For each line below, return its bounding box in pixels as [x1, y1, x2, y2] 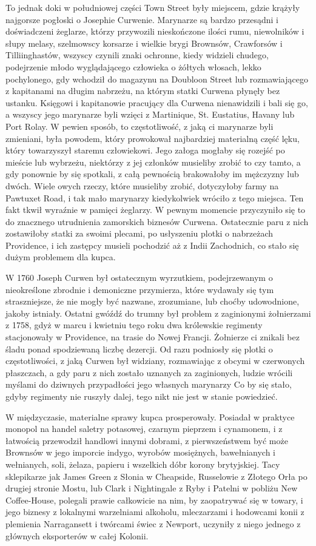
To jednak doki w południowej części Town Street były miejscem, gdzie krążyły [5, 1, 300, 13]
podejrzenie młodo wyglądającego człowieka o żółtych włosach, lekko [5, 60, 261, 73]
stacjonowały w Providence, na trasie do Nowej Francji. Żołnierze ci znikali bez [5, 331, 300, 343]
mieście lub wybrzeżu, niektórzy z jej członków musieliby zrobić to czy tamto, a [5, 155, 301, 168]
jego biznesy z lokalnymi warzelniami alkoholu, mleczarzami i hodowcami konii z [5, 505, 304, 518]
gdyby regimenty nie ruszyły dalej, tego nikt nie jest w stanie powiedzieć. [5, 390, 278, 402]
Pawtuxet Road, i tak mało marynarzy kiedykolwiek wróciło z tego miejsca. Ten [5, 191, 304, 204]
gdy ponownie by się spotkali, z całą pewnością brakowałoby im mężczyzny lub [5, 167, 299, 180]
